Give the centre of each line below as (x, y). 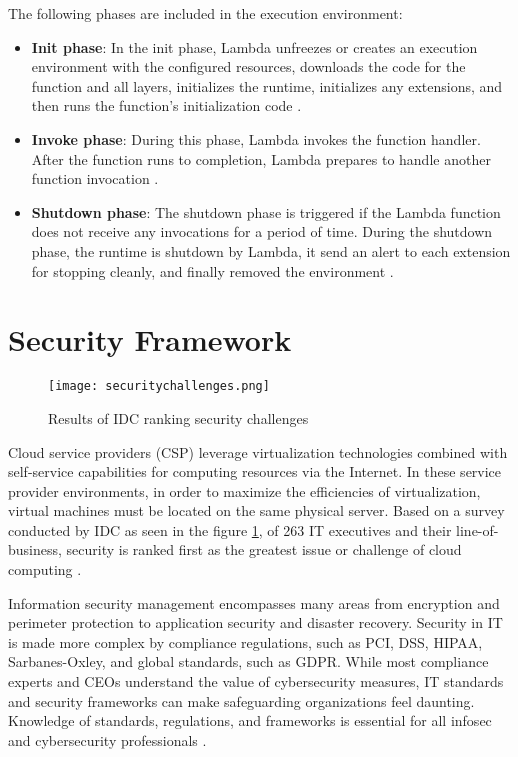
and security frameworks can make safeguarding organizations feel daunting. (241, 700)
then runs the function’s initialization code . (166, 105)
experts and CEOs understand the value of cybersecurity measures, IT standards (256, 681)
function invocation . (95, 178)
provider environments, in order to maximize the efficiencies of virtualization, (244, 490)
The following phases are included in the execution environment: (205, 13)
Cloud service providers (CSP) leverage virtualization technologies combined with (258, 451)
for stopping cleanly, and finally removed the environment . (212, 270)
